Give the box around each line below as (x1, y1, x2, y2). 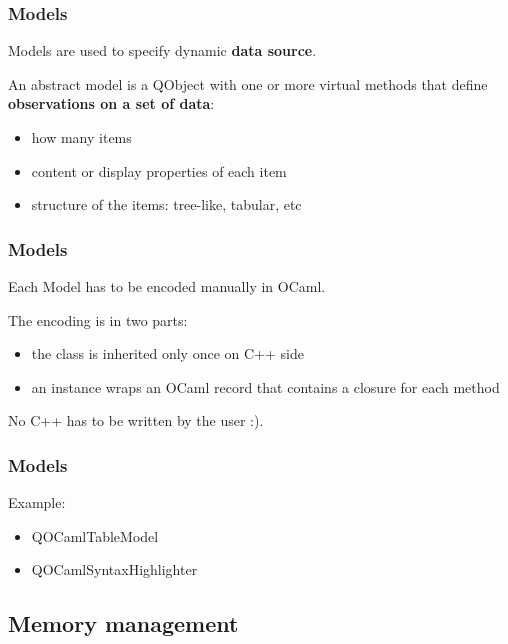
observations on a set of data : (8, 93, 215, 114)
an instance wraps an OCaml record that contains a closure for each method (31, 376, 500, 397)
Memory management (8, 608, 239, 639)
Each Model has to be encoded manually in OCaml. (8, 276, 326, 296)
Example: (8, 492, 66, 513)
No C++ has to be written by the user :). (8, 410, 264, 431)
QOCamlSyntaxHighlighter (31, 559, 198, 580)
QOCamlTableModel (31, 525, 159, 546)
